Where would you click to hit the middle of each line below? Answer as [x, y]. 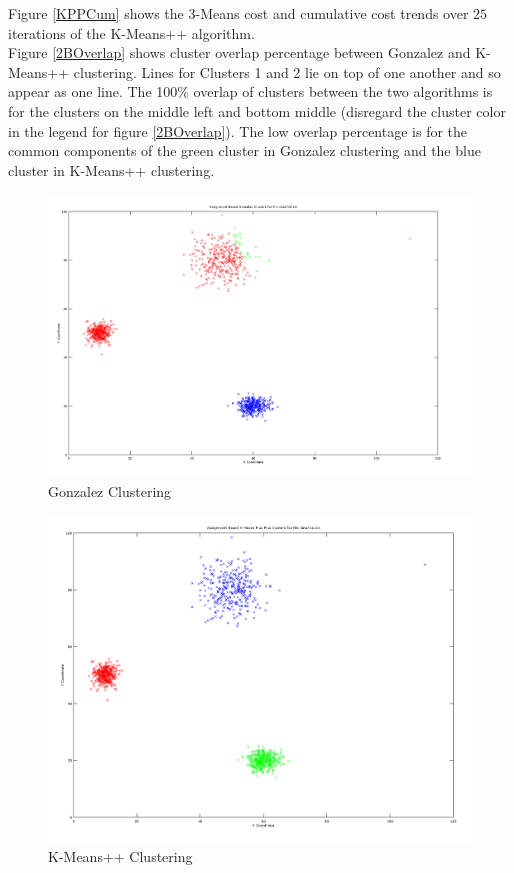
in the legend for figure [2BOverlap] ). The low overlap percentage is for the [238, 130]
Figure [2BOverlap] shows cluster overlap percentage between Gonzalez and [239, 52]
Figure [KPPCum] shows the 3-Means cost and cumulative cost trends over [238, 13]
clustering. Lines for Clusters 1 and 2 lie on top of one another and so [287, 71]
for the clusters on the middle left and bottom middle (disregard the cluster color [257, 110]
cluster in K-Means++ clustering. [111, 169]
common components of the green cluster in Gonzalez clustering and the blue [244, 150]
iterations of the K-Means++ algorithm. [131, 32]
